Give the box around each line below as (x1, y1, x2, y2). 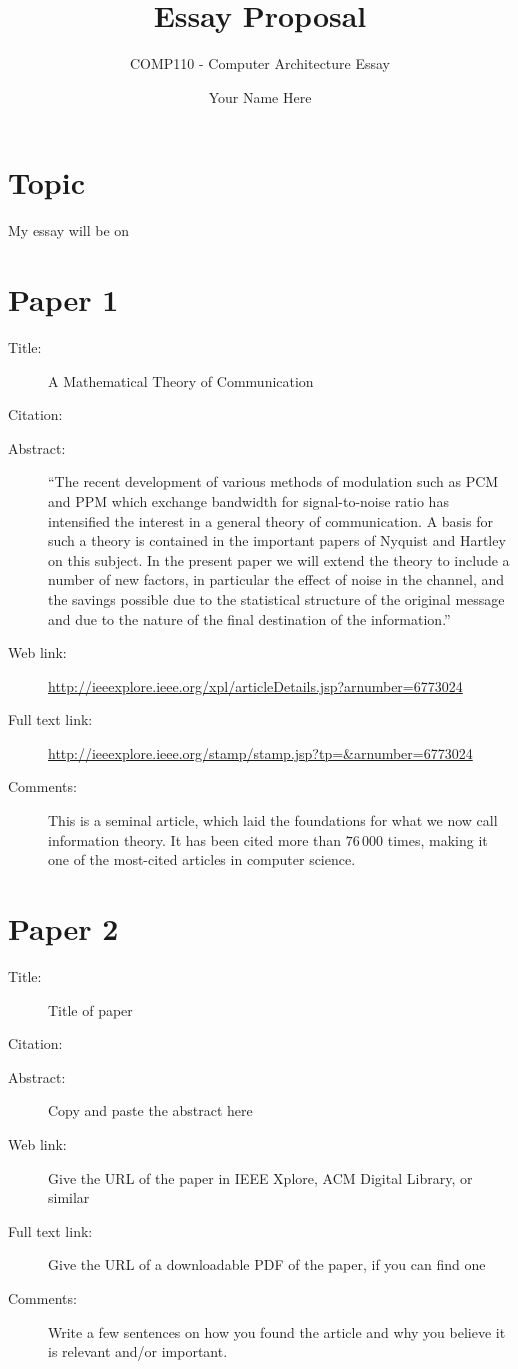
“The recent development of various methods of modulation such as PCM (48, 471, 499, 492)
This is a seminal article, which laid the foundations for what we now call (48, 810, 498, 831)
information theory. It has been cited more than (48, 829, 342, 850)
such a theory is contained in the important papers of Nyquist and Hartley (48, 530, 506, 551)
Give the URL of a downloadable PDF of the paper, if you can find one (48, 1254, 486, 1275)
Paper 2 (8, 908, 119, 949)
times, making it (387, 829, 488, 850)
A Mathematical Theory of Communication (48, 370, 314, 391)
